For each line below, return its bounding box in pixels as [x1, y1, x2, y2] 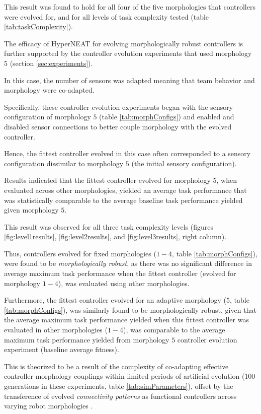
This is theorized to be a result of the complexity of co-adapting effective [4, 361, 229, 371]
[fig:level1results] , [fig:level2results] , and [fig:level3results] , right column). [4, 231, 227, 242]
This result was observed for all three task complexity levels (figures [4, 221, 214, 232]
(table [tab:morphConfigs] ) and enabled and [99, 111, 234, 122]
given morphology [4, 204, 59, 215]
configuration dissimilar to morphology [4, 158, 124, 168]
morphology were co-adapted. [4, 85, 95, 95]
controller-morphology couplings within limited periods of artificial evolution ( [4, 371, 245, 381]
